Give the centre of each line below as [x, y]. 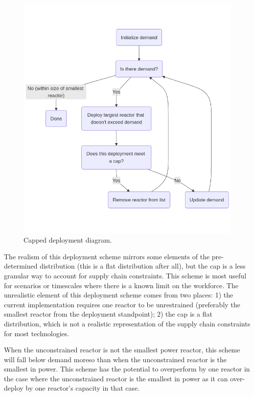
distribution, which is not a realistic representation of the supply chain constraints [127, 323]
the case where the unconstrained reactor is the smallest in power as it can [116, 378]
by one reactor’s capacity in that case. [83, 388]
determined [21, 266]
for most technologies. [37, 333]
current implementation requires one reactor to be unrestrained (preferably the [122, 304]
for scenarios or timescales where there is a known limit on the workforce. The [121, 285]
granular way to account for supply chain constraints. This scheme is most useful [125, 275]
